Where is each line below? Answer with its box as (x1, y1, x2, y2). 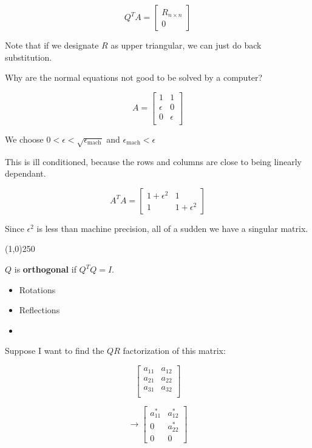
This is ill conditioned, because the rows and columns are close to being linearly (5, 155, 302, 168)
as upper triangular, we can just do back (110, 39, 262, 51)
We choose (5, 132, 44, 145)
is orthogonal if (14, 263, 76, 276)
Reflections (19, 304, 60, 316)
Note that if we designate (5, 39, 99, 51)
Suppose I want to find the (5, 344, 104, 357)
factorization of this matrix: (123, 344, 226, 357)
